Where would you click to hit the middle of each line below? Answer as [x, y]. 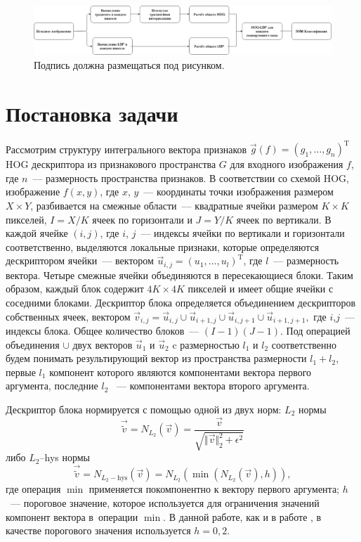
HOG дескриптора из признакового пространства [111, 164]
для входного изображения [287, 164]
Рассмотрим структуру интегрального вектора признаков [126, 149]
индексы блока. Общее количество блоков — [103, 331]
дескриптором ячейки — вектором [80, 260]
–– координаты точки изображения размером [238, 192]
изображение [33, 192]
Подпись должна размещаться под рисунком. [129, 64]
